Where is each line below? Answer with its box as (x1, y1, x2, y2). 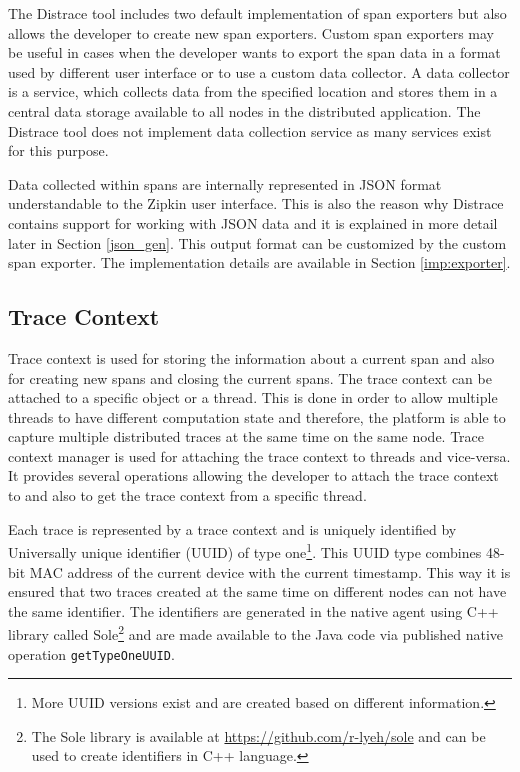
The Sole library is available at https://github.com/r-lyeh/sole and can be (31, 725, 486, 746)
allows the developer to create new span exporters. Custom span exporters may (8, 22, 494, 43)
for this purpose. (8, 140, 109, 161)
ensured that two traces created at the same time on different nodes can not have (8, 581, 507, 602)
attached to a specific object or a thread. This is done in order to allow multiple (8, 387, 498, 408)
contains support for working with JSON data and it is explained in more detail (8, 212, 498, 233)
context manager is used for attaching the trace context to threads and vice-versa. (8, 445, 511, 466)
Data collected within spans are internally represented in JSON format (8, 173, 442, 194)
